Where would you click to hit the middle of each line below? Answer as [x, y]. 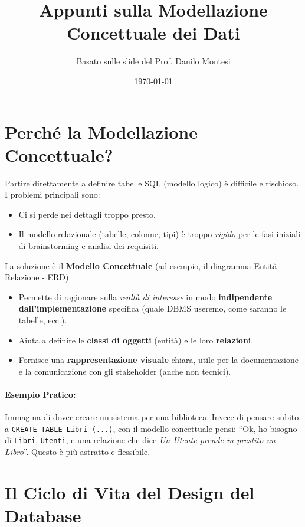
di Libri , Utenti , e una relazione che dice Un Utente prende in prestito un [140, 440]
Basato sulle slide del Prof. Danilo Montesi [153, 61]
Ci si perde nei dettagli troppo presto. [87, 214]
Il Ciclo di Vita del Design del [130, 492]
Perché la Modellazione [101, 131]
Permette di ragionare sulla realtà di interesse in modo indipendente [145, 297]
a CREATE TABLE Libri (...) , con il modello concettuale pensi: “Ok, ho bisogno [151, 428]
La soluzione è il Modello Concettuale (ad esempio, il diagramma [128, 265]
